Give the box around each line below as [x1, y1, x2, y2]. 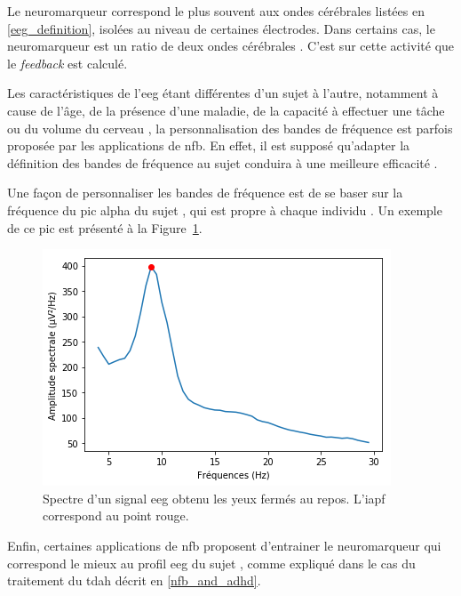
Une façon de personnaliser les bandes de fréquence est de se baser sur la [7, 183, 403, 202]
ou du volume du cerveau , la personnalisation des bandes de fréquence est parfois [7, 118, 453, 137]
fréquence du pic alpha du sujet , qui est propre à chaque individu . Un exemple [7, 200, 442, 219]
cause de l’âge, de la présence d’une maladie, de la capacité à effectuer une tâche [7, 101, 445, 119]
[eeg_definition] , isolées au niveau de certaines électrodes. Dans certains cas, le [7, 19, 435, 37]
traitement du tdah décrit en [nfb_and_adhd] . [7, 571, 261, 590]
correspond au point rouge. [43, 506, 189, 525]
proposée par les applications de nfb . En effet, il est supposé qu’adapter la [7, 136, 410, 155]
